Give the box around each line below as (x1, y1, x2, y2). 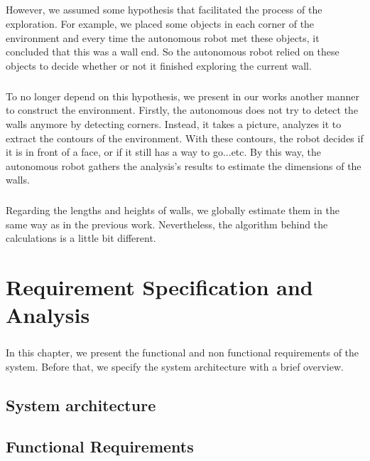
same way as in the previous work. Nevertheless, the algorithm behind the (6, 216, 328, 231)
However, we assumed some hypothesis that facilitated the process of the (6, 2, 322, 17)
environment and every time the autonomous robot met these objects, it (6, 30, 320, 45)
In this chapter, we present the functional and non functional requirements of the (6, 344, 359, 359)
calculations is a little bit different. (6, 231, 156, 245)
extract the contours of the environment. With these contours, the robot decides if (6, 130, 364, 145)
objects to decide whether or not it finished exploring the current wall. (6, 58, 312, 73)
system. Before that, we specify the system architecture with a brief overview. (6, 359, 344, 373)
